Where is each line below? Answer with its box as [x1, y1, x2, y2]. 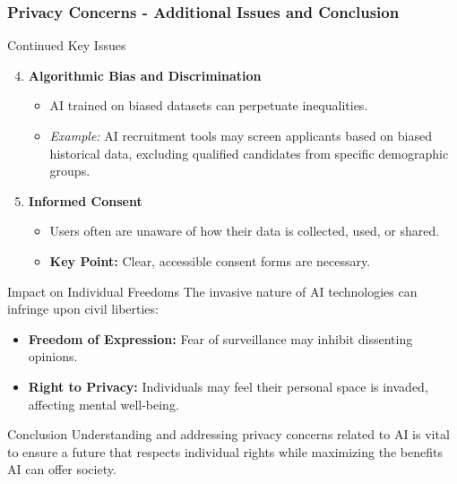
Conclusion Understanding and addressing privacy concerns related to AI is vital [7, 425, 450, 444]
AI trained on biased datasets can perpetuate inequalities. [49, 96, 368, 115]
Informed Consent [28, 191, 142, 210]
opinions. [28, 347, 78, 366]
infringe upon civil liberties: [7, 299, 159, 318]
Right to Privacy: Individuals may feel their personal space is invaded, [28, 376, 428, 395]
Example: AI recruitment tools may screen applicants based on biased [49, 126, 432, 144]
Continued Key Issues [7, 36, 126, 55]
